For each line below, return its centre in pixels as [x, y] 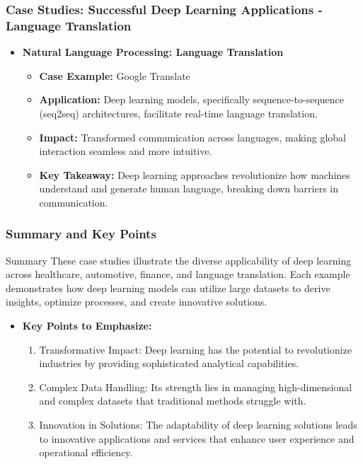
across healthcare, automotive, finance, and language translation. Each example [178, 274]
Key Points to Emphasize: [87, 326]
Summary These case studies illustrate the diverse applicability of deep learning [179, 260]
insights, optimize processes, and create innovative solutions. [137, 302]
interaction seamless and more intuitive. [126, 151]
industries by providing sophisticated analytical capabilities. [169, 363]
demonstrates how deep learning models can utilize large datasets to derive [168, 288]
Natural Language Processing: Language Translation [153, 52]
